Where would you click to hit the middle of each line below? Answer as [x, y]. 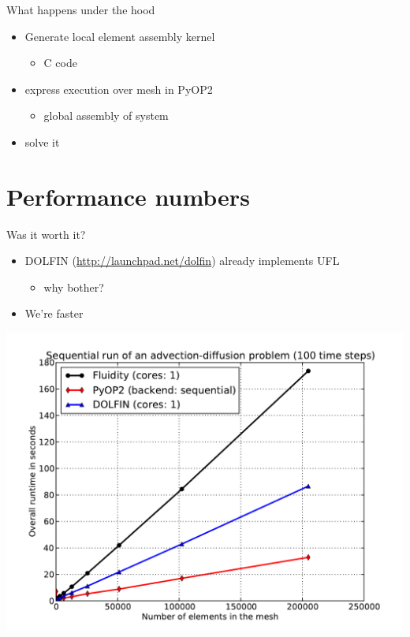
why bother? [74, 287]
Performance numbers [128, 196]
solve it [42, 142]
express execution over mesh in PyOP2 [119, 89]
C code [60, 63]
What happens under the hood [81, 9]
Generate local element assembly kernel [120, 36]
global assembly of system [106, 115]
